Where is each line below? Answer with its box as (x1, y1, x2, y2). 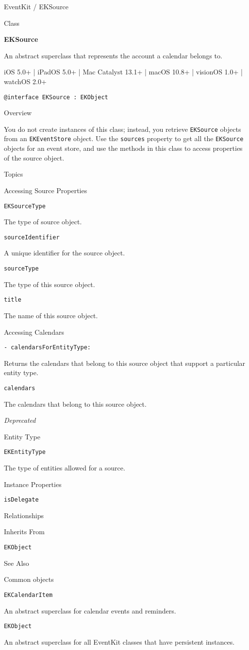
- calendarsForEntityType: (4, 344, 91, 351)
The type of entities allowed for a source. (4, 463, 125, 473)
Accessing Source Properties (4, 185, 87, 195)
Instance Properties (4, 479, 62, 489)
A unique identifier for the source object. (4, 248, 125, 258)
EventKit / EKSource (4, 1, 69, 11)
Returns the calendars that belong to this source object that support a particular (4, 358, 246, 368)
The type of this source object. (4, 279, 95, 289)
